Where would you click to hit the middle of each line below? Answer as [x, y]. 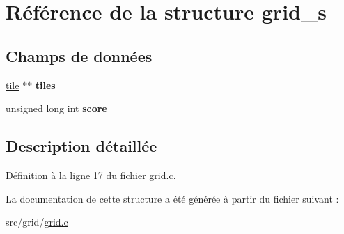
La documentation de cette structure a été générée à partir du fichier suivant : [172, 198]
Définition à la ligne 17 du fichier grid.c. [91, 174]
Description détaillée [81, 146]
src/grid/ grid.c [37, 222]
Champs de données [79, 55]
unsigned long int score [56, 108]
